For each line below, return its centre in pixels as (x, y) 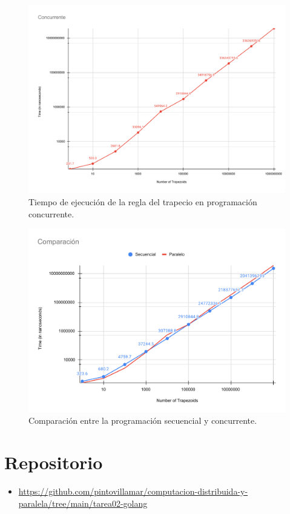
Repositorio (54, 462)
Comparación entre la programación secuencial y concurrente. (143, 420)
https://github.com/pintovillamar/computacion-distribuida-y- (133, 491)
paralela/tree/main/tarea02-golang (83, 503)
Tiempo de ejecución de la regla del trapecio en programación (143, 201)
